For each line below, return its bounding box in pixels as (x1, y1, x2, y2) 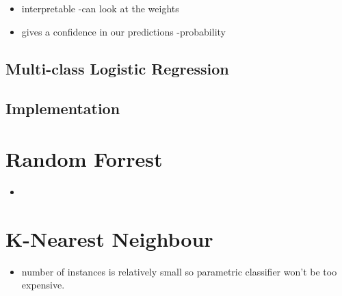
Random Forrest (5, 144, 163, 172)
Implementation (5, 98, 120, 119)
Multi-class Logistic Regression (5, 57, 229, 79)
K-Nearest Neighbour (5, 224, 213, 252)
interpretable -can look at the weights (21, 1, 179, 15)
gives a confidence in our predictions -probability (21, 24, 226, 38)
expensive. (21, 278, 65, 292)
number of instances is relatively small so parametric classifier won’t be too (21, 264, 337, 278)
